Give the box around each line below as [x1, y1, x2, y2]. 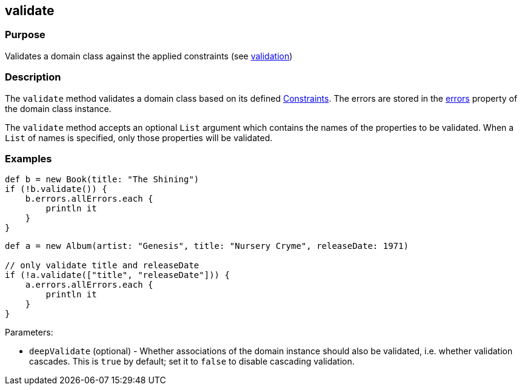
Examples [5, 152, 52, 165]
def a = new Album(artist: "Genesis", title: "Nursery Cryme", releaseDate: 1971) [5, 241, 409, 251]
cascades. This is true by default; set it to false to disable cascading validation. [29, 356, 355, 367]
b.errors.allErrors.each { [25, 194, 153, 204]
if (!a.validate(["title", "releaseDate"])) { [5, 270, 230, 280]
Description [5, 71, 61, 84]
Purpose [5, 28, 45, 41]
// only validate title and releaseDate [5, 260, 199, 271]
